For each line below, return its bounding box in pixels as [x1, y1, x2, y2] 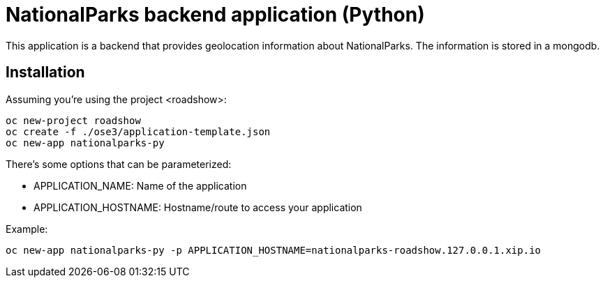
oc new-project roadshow [6, 114, 141, 126]
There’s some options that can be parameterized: [6, 158, 232, 170]
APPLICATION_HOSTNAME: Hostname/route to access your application [33, 201, 362, 213]
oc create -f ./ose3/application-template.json [6, 125, 271, 137]
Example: [6, 222, 48, 235]
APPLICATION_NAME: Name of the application [33, 179, 247, 192]
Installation [6, 63, 85, 82]
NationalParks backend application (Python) [6, 3, 425, 26]
